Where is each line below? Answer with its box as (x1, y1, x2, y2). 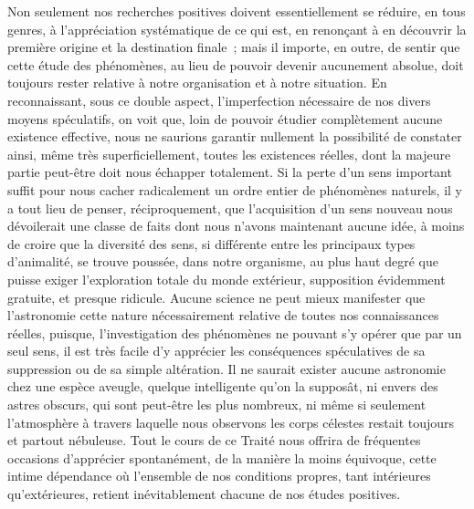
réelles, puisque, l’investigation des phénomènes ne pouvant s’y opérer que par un (7, 323, 462, 342)
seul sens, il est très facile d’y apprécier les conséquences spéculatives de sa (7, 341, 426, 360)
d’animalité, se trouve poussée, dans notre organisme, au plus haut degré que (7, 252, 438, 271)
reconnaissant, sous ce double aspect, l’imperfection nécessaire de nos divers (7, 90, 431, 109)
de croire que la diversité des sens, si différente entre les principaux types (7, 234, 416, 253)
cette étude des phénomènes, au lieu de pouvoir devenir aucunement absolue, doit (7, 55, 464, 74)
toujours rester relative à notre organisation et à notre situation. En (7, 73, 387, 92)
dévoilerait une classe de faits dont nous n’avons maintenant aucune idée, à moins (7, 216, 465, 235)
